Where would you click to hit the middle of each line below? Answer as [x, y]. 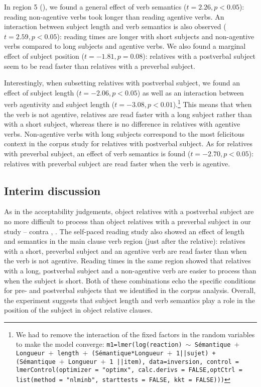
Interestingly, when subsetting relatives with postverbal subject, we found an [122, 83]
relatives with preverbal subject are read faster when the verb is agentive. [117, 163]
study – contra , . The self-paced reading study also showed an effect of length [124, 231]
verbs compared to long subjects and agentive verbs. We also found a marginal [125, 46]
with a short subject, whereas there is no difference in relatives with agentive [122, 124]
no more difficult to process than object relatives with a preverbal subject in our [127, 221]
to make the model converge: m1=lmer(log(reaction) [99, 344]
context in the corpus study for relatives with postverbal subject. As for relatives [128, 143]
